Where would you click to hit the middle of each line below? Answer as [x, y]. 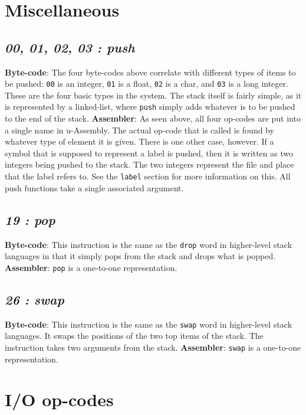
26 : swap [34, 299]
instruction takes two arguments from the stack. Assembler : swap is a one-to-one [153, 347]
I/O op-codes [59, 399]
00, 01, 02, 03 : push [70, 47]
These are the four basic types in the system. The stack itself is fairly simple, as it [153, 95]
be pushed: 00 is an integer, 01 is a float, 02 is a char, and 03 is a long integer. [147, 84]
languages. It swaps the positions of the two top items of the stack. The [134, 336]
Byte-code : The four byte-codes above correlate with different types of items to [150, 72]
